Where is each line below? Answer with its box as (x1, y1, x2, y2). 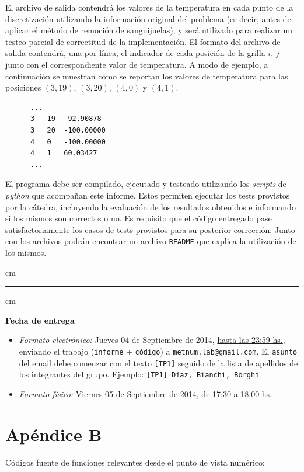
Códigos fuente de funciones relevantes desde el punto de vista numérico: (5, 456, 265, 468)
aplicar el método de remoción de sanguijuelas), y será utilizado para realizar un (5, 24, 293, 36)
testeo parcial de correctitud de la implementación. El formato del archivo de (5, 35, 281, 47)
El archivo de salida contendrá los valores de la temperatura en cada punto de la (5, 1, 293, 13)
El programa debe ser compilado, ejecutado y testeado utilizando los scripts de (5, 178, 286, 190)
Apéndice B (5, 422, 102, 446)
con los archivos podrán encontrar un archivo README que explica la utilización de (5, 235, 296, 247)
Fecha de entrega (5, 314, 75, 326)
